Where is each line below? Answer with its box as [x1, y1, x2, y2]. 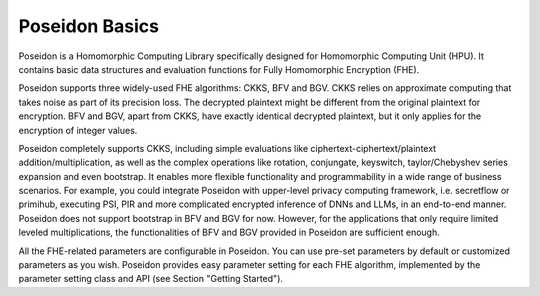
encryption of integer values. [18, 124, 138, 136]
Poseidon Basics [18, 15, 160, 37]
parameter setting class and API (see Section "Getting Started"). [18, 273, 284, 285]
